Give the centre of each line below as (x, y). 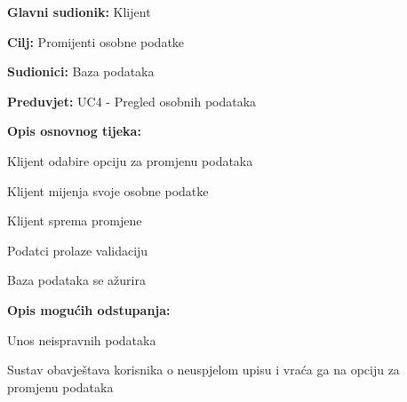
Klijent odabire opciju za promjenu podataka (130, 160)
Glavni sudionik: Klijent (79, 12)
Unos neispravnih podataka (82, 339)
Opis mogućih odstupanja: (89, 309)
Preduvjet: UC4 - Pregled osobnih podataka (132, 101)
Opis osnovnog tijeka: (74, 131)
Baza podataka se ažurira (76, 280)
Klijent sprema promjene (75, 221)
